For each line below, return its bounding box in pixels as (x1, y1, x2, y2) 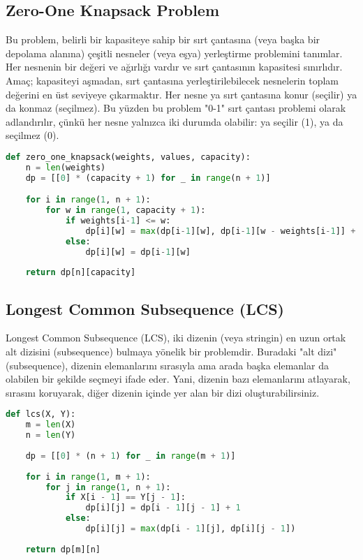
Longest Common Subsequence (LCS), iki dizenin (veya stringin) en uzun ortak (6, 330, 346, 345)
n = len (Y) (25, 430, 76, 441)
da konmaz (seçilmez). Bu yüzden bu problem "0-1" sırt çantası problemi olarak (6, 101, 346, 115)
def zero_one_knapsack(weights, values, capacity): (6, 152, 251, 162)
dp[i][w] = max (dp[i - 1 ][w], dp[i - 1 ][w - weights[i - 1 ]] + (85, 226, 356, 236)
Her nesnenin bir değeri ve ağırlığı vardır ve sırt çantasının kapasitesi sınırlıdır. (6, 59, 343, 74)
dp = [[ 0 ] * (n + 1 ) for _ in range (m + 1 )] (25, 450, 236, 461)
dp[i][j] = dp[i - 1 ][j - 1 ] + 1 (85, 503, 241, 513)
